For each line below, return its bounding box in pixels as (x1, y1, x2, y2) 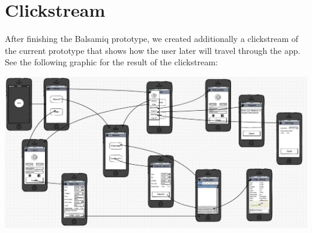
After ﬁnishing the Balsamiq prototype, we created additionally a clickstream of (5, 32, 299, 45)
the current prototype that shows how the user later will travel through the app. (5, 44, 301, 56)
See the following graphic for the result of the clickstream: (5, 56, 218, 68)
